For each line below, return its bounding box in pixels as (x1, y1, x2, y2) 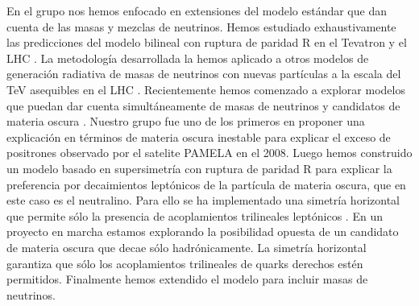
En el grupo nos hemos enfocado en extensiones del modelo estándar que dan (6, 2, 387, 19)
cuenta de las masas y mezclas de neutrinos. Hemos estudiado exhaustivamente (6, 18, 396, 35)
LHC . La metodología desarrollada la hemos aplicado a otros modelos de (6, 49, 369, 66)
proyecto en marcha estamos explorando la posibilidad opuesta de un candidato (6, 223, 399, 240)
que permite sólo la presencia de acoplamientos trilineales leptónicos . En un (6, 207, 383, 224)
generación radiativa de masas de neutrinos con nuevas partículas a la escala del (6, 65, 401, 82)
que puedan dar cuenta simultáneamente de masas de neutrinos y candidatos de (6, 97, 400, 114)
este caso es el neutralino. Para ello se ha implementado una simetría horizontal (6, 192, 400, 209)
